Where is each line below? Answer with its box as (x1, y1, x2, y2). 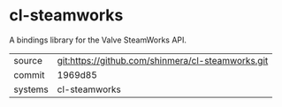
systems (13, 83, 49, 96)
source (13, 54, 42, 66)
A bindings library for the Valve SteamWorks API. (9, 34, 187, 45)
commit (13, 68, 45, 80)
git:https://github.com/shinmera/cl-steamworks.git (57, 54, 269, 66)
